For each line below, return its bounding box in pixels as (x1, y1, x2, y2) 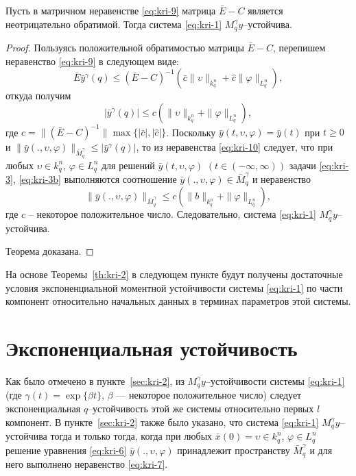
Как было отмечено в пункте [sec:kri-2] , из (5, 373, 185, 388)
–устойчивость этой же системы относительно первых (88, 401, 314, 416)
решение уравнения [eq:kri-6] (5, 442, 127, 457)
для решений (101, 158, 155, 172)
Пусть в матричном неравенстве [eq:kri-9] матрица (5, 3, 216, 17)
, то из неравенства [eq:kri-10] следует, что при (136, 140, 333, 154)
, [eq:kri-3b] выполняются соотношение (12, 171, 177, 186)
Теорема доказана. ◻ (5, 244, 94, 258)
